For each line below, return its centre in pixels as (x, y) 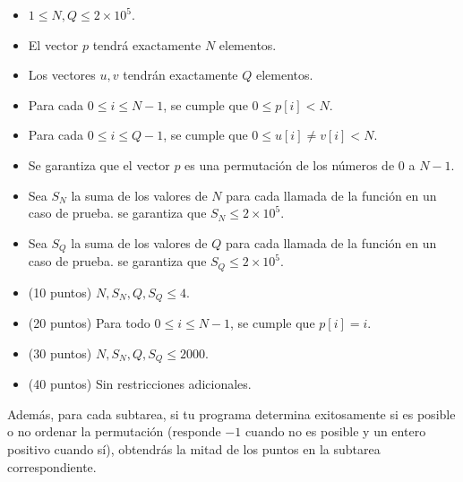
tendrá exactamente (147, 44)
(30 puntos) (60, 353)
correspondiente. (52, 466)
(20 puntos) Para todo (89, 323)
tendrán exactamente (180, 75)
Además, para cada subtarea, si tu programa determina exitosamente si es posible (231, 413)
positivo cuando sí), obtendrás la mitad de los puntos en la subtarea (194, 448)
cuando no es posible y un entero (335, 431)
